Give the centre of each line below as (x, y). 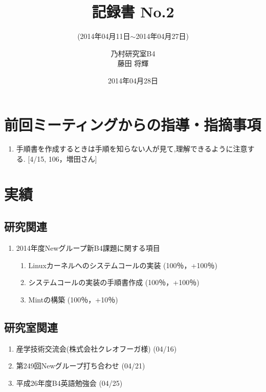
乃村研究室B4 (133, 53)
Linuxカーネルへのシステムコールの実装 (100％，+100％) (123, 265)
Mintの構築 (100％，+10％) (73, 299)
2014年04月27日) (162, 36)
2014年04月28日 (133, 80)
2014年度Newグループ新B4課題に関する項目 (88, 248)
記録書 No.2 (133, 12)
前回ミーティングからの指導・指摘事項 (133, 124)
